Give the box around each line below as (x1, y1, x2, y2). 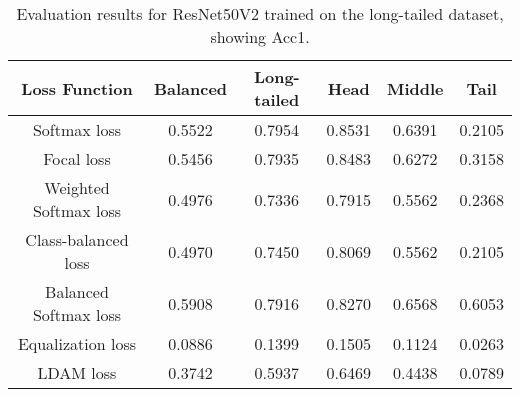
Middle (386, 76, 444, 100)
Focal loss (43, 147, 111, 170)
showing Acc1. (210, 25, 310, 48)
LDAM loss (37, 361, 117, 384)
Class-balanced (25, 228, 129, 251)
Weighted (44, 176, 110, 199)
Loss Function (21, 76, 133, 100)
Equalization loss (17, 332, 137, 355)
